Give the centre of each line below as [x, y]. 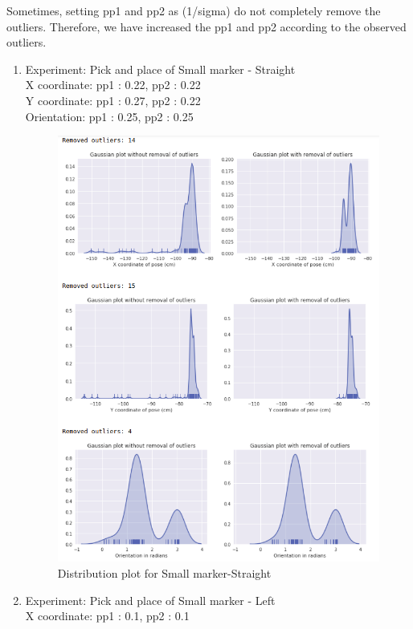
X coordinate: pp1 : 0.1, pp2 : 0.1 [107, 616]
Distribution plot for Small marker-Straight [164, 572]
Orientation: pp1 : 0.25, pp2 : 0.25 [109, 116]
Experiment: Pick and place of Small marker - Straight [160, 69]
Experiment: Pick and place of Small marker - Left [150, 600]
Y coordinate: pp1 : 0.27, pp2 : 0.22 [113, 100]
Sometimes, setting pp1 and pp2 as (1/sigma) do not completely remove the [194, 10]
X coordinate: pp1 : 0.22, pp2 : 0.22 [113, 85]
